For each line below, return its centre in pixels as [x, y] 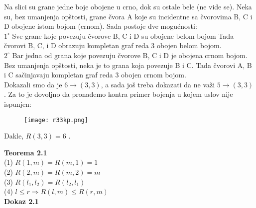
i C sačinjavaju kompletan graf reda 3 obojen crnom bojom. [95, 75]
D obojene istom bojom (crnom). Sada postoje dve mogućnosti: [101, 26]
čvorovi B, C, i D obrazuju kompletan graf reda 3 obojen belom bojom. [113, 45]
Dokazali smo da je [33, 84]
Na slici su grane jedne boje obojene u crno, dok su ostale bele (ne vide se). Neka [128, 6]
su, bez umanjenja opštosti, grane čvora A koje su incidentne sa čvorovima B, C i [128, 16]
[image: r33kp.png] [56, 120]
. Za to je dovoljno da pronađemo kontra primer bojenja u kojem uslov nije [119, 94]
